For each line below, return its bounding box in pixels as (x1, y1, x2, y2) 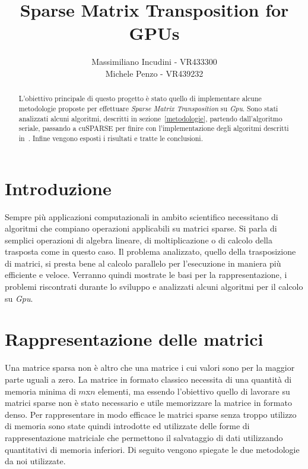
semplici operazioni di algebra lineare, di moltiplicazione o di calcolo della (5, 233, 272, 246)
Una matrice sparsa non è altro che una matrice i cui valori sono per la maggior (5, 361, 295, 374)
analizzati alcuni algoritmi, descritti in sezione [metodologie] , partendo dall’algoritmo (18, 113, 282, 123)
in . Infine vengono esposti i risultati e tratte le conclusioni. (18, 133, 203, 143)
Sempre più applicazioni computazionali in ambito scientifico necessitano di (5, 210, 278, 223)
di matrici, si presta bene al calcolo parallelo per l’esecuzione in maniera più (5, 257, 281, 269)
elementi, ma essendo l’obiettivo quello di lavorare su (98, 384, 290, 397)
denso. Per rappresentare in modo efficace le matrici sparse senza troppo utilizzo (5, 408, 297, 420)
